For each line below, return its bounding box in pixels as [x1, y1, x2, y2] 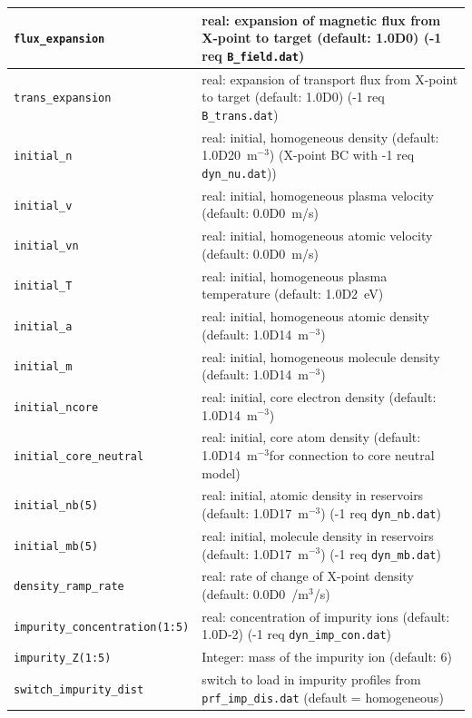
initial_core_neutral [14, 449, 144, 463]
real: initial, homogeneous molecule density [202, 347, 440, 366]
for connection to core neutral [269, 446, 435, 464]
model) [202, 463, 241, 482]
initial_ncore [14, 400, 99, 414]
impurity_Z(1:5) [14, 652, 112, 665]
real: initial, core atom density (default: [202, 428, 421, 447]
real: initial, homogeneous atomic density [202, 307, 429, 326]
